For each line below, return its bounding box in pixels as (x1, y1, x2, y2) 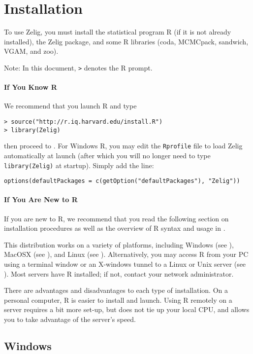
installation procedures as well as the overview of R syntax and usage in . (4, 223, 225, 233)
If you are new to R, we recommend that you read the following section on (4, 213, 229, 223)
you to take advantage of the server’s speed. (4, 314, 136, 324)
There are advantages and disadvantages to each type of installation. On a (4, 285, 228, 295)
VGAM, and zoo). (4, 46, 59, 56)
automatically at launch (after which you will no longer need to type (4, 150, 211, 160)
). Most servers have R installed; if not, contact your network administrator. (4, 268, 234, 279)
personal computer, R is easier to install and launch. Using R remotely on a (4, 294, 232, 305)
